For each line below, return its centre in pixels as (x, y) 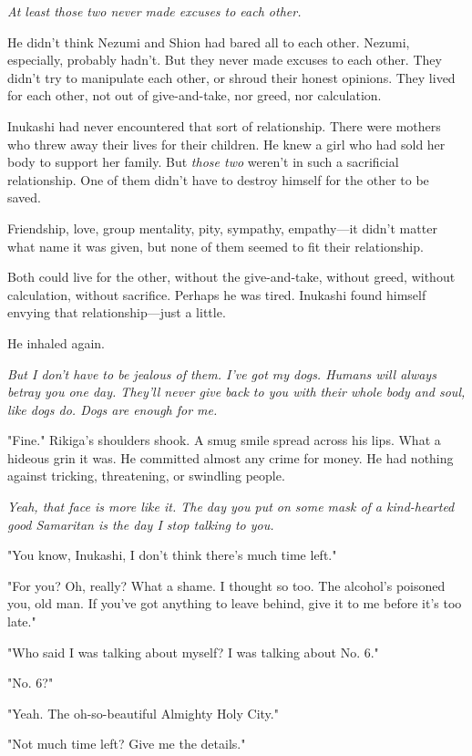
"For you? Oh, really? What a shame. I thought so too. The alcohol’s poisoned (226, 585)
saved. (25, 197)
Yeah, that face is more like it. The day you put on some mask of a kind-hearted (231, 507)
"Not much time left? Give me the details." (127, 744)
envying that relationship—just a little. (117, 312)
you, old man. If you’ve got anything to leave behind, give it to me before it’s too (235, 603)
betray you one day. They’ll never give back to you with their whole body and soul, (236, 392)
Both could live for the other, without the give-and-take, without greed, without (231, 277)
